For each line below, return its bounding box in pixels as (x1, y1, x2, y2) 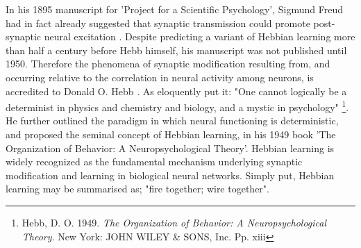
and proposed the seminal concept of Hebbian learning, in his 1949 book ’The (6, 127, 336, 141)
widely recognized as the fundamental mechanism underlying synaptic (6, 154, 303, 169)
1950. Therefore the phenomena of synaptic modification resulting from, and (6, 56, 330, 71)
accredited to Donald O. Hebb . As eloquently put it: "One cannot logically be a (6, 83, 347, 98)
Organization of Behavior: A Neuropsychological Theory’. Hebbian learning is (6, 140, 335, 155)
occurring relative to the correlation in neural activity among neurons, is (6, 69, 314, 84)
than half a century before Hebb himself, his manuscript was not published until (6, 42, 347, 57)
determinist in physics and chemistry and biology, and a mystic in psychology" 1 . (6, 98, 349, 114)
